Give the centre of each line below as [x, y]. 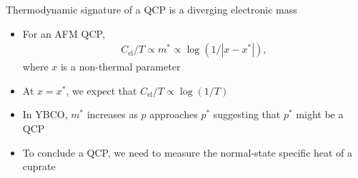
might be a [320, 114]
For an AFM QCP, [64, 33]
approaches [174, 114]
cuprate [39, 166]
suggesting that [247, 114]
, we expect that [101, 90]
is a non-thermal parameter [120, 67]
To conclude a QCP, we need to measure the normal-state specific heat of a [188, 152]
